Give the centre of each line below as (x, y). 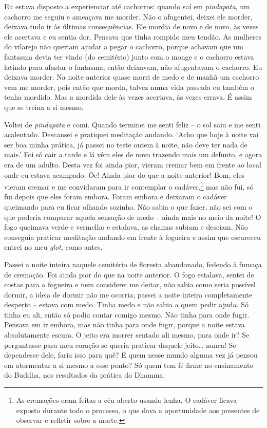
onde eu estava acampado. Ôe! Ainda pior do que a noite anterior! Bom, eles (124, 174)
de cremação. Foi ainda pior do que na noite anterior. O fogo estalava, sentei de (129, 274)
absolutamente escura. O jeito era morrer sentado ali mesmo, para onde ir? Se (127, 335)
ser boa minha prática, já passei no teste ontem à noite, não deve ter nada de (126, 144)
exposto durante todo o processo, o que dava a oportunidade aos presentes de (138, 410)
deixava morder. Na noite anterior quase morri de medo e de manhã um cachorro (132, 77)
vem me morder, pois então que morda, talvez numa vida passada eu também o (129, 87)
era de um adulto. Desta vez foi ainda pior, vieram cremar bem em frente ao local (133, 164)
